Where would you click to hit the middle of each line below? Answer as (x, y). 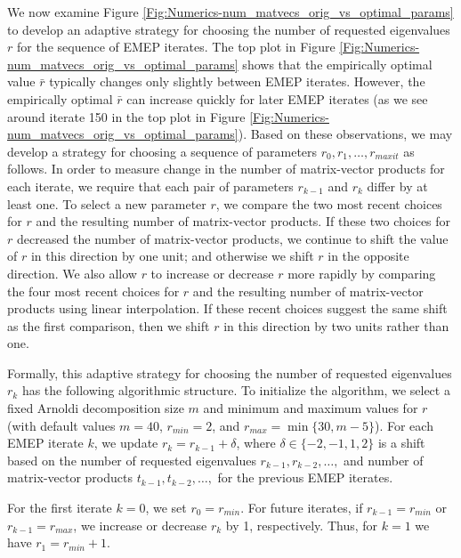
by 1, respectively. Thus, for (302, 525)
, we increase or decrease (140, 525)
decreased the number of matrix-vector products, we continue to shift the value (232, 238)
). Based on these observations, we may (345, 134)
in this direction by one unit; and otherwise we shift (172, 256)
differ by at (397, 186)
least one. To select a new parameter (107, 203)
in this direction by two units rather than (336, 325)
